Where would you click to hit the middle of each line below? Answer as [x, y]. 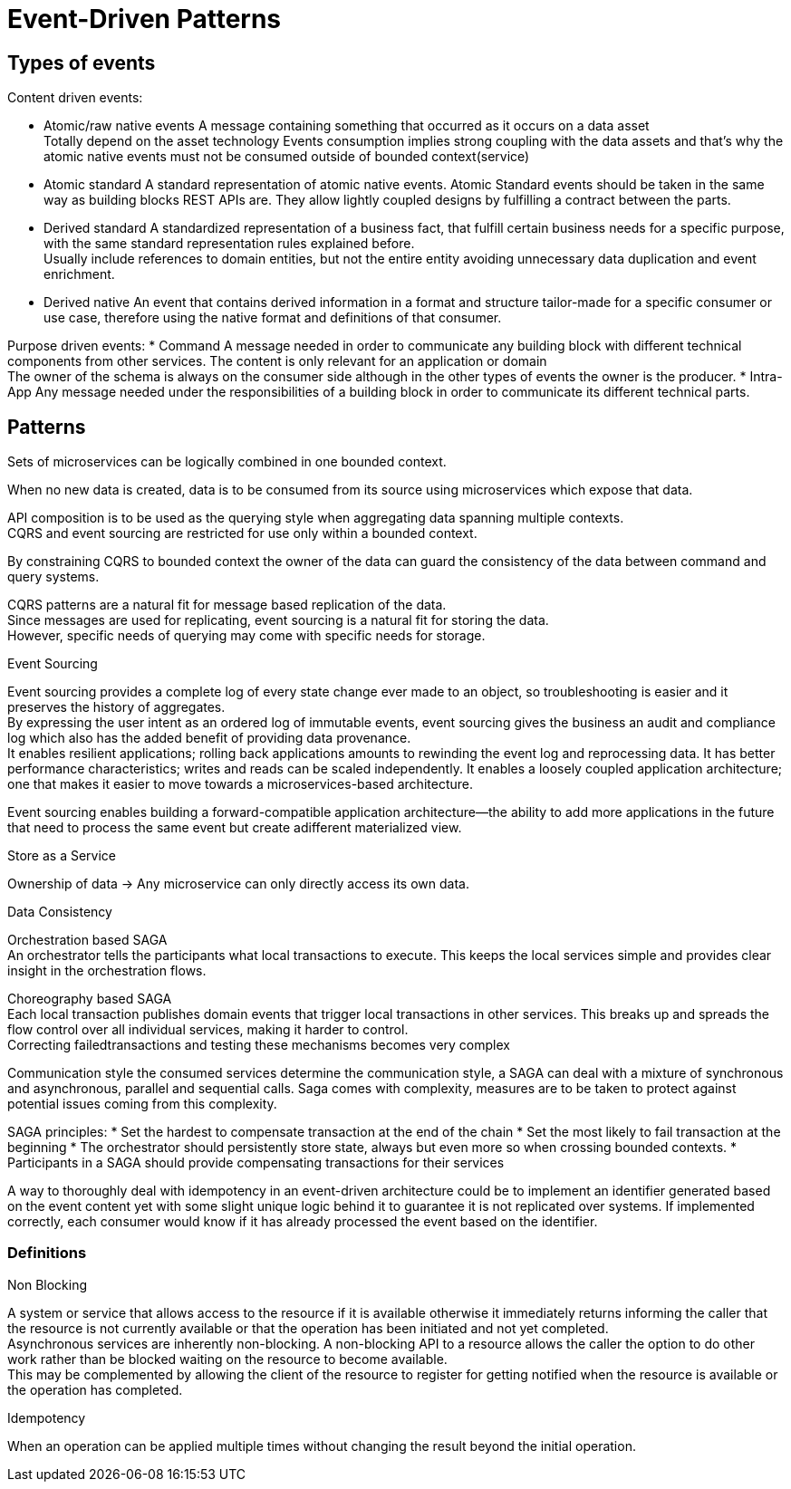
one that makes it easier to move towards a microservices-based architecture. [240, 784]
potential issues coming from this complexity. [142, 1104]
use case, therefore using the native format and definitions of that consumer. [273, 318]
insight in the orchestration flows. [107, 971]
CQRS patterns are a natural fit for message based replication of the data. [227, 605]
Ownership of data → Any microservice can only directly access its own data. [238, 884]
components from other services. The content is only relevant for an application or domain [277, 361]
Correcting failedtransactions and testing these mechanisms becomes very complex [259, 1045]
